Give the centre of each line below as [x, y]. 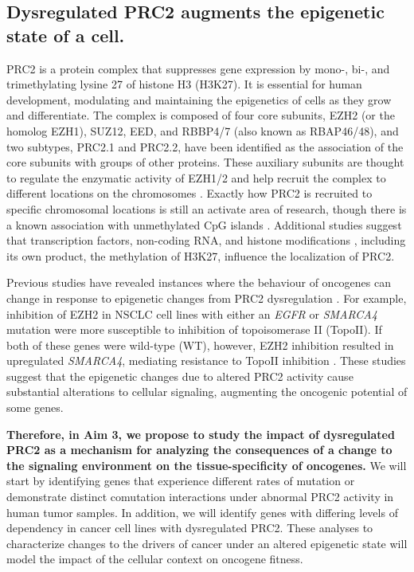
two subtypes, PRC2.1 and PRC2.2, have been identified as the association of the [205, 146]
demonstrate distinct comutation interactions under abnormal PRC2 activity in [200, 497]
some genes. [35, 407]
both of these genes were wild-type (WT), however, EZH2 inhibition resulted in [200, 345]
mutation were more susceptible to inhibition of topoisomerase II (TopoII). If [194, 329]
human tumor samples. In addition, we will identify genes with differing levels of [202, 512]
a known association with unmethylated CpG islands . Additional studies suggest [204, 224]
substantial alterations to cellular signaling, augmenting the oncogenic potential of [207, 392]
